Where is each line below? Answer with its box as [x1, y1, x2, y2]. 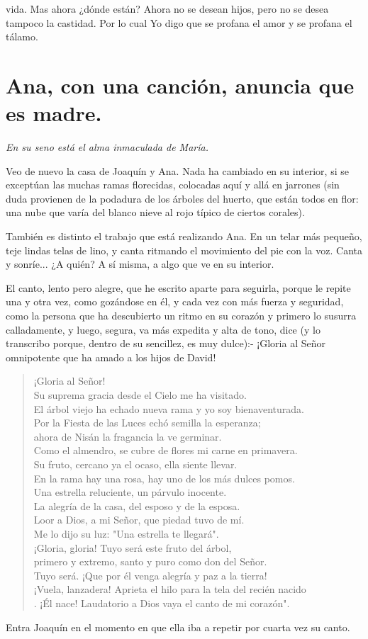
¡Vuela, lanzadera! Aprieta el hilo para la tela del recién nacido [33, 582, 306, 596]
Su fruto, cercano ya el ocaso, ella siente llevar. [33, 456, 238, 471]
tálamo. [6, 29, 38, 44]
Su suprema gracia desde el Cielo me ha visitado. [33, 388, 247, 402]
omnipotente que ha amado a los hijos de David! [6, 349, 216, 364]
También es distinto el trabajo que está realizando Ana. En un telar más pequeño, [6, 229, 362, 244]
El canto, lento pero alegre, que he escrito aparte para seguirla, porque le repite [6, 280, 351, 295]
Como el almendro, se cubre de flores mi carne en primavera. [33, 443, 298, 458]
